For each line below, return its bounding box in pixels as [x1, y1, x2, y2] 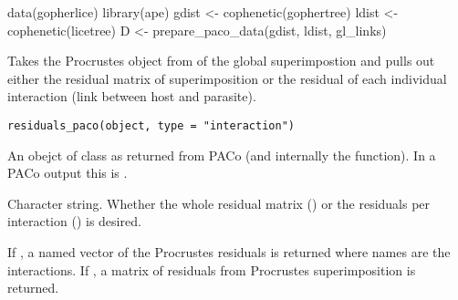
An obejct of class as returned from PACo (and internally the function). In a [7, 145, 436, 164]
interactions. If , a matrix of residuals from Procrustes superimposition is [7, 260, 416, 279]
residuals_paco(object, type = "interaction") [7, 119, 295, 132]
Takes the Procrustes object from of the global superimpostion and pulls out [7, 51, 435, 70]
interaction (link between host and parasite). [7, 87, 256, 106]
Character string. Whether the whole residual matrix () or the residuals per [7, 193, 431, 212]
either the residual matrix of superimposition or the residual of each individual [7, 68, 447, 88]
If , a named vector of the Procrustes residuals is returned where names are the [7, 243, 451, 261]
